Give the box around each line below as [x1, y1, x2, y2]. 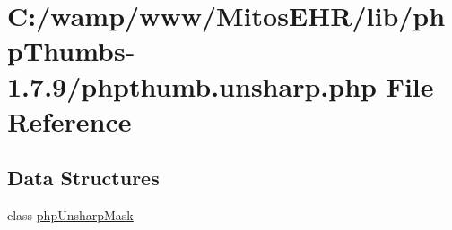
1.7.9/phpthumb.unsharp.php [7, 67, 377, 104]
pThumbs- [7, 32, 135, 69]
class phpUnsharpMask [7, 206, 134, 225]
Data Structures [7, 164, 160, 192]
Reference [7, 102, 132, 139]
